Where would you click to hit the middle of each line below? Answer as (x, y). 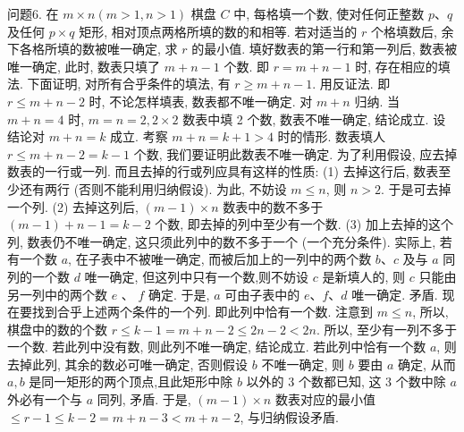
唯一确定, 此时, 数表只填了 (84, 66)
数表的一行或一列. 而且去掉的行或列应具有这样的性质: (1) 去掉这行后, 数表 (223, 171)
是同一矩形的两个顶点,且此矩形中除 (131, 381)
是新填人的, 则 (364, 276)
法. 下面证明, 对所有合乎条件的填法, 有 (119, 84)
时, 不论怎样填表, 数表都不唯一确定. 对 (201, 101)
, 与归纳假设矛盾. (289, 416)
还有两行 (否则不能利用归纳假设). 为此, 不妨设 (153, 188)
